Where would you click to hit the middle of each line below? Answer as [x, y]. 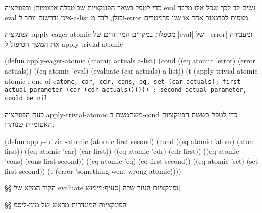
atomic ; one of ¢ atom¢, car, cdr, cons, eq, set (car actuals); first [123, 80]
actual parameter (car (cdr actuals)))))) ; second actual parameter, [126, 90]
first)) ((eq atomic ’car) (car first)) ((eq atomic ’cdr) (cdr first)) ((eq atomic [122, 151]
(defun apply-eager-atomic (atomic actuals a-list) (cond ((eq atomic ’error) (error [130, 61]
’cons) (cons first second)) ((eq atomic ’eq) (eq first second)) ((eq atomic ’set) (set [132, 160]
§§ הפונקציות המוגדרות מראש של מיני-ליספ [66, 204]
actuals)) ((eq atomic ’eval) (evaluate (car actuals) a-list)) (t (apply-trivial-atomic [131, 70]
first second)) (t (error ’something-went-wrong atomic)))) [93, 170]
